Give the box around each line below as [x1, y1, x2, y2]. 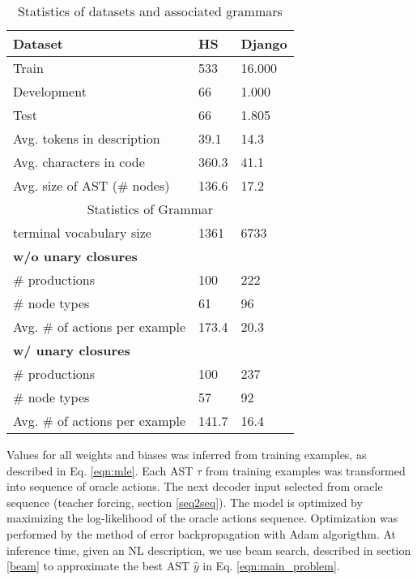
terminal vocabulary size [13, 223, 151, 242]
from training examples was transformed [205, 462, 406, 479]
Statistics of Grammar [87, 200, 214, 218]
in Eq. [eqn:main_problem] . [202, 557, 340, 574]
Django [240, 34, 287, 53]
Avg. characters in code [13, 153, 145, 171]
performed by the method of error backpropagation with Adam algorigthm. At [6, 525, 396, 542]
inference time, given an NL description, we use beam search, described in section [6, 541, 411, 558]
